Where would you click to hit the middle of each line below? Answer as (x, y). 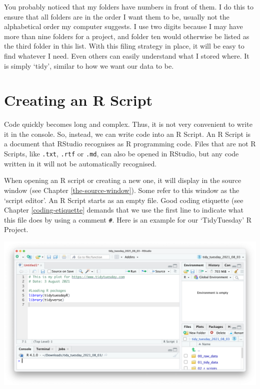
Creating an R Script (78, 100)
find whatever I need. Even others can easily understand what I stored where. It (127, 55)
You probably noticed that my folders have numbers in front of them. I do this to (129, 7)
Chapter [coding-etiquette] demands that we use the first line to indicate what (124, 210)
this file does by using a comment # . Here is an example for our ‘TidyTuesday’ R (128, 219)
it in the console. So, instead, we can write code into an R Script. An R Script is (127, 134)
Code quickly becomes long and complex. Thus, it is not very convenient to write (128, 124)
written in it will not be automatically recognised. (80, 163)
